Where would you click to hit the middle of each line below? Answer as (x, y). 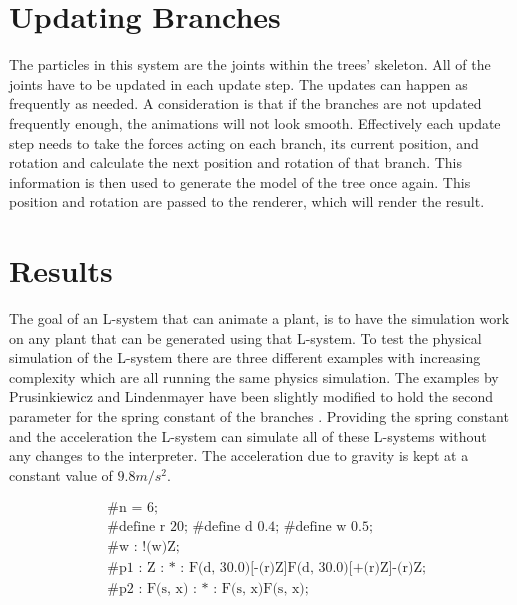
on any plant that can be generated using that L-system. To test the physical (245, 337)
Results (61, 270)
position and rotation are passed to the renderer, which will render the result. (247, 201)
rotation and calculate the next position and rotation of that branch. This (235, 162)
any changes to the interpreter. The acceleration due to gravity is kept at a (239, 455)
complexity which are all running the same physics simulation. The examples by (254, 376)
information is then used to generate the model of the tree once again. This (240, 181)
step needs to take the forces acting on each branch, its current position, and (244, 142)
